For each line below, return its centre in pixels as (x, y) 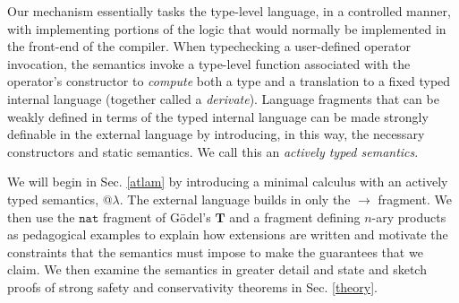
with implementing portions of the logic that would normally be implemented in (227, 28)
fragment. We (415, 199)
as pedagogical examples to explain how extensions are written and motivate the (228, 234)
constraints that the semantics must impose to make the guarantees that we (215, 251)
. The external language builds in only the (235, 199)
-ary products (409, 216)
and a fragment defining (295, 216)
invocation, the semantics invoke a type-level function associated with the (209, 63)
